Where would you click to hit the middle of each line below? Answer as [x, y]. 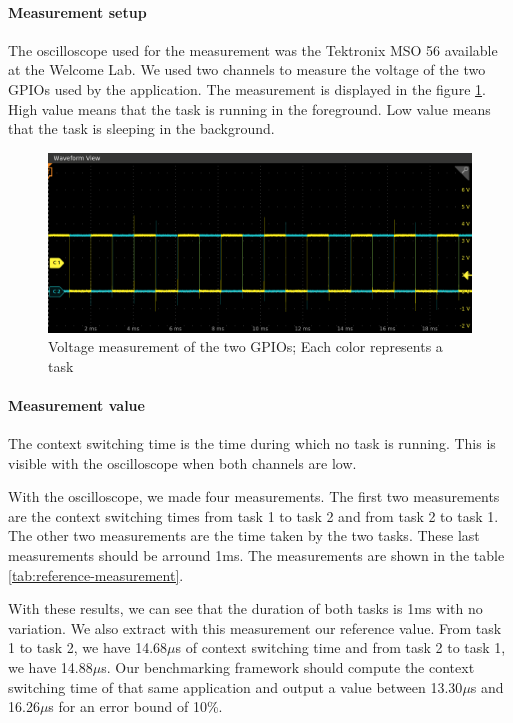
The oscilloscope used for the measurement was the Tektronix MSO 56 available [253, 49]
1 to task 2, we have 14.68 [88, 647]
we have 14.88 [50, 667]
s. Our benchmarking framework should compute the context [288, 667]
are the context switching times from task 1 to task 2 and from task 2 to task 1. [253, 515]
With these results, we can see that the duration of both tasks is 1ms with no [245, 608]
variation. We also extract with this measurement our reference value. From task [255, 627]
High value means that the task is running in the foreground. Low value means [249, 108]
